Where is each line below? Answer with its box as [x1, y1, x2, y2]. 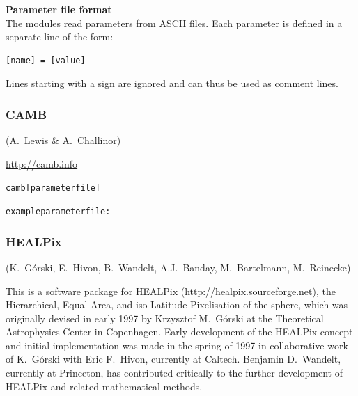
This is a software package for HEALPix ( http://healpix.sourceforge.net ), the [6, 283, 336, 298]
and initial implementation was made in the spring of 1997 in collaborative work [6, 338, 348, 352]
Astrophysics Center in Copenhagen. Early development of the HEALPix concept [6, 324, 353, 339]
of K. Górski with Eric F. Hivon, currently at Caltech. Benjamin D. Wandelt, [6, 351, 341, 366]
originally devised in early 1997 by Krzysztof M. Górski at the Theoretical [6, 310, 324, 325]
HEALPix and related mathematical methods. [6, 379, 203, 393]
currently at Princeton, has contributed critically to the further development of [6, 365, 343, 380]
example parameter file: [6, 207, 111, 217]
